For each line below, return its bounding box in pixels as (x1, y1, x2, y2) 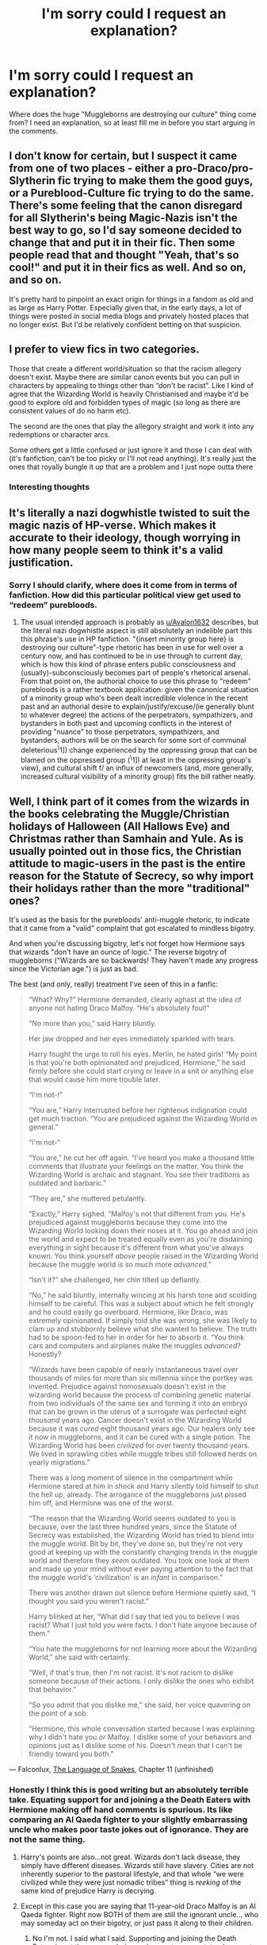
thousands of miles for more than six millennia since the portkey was (28, 1374, 253, 1383)
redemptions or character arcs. (9, 429, 110, 439)
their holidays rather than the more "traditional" (9, 882, 250, 895)
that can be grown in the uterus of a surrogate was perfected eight (28, 1407, 246, 1416)
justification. (9, 555, 74, 569)
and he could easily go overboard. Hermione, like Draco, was (28, 1307, 228, 1317)
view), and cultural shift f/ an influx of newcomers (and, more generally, (20, 763, 254, 773)
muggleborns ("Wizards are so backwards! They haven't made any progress (9, 955, 258, 965)
